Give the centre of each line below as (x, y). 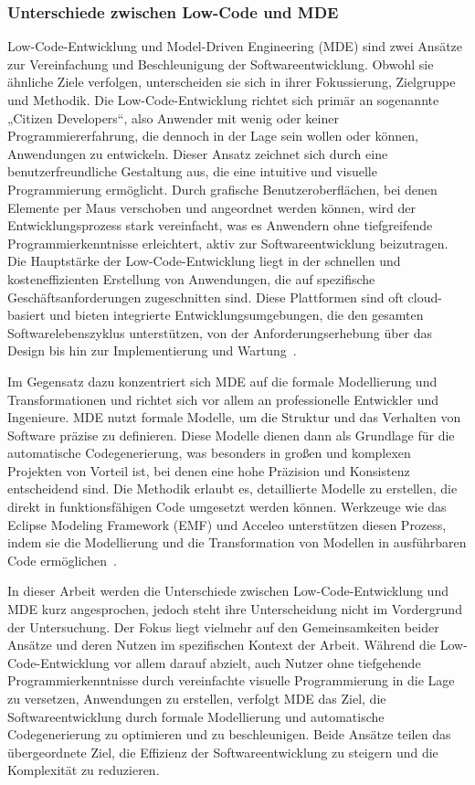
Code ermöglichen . (62, 560)
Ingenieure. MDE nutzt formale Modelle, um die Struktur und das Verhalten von (234, 417)
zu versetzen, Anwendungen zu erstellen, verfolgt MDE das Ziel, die (197, 698)
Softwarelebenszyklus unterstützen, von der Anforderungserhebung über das (220, 332)
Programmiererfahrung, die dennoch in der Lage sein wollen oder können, (213, 136)
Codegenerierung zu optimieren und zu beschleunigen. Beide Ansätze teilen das (229, 734)
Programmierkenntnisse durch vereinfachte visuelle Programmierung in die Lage (231, 680)
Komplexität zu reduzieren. (84, 770)
